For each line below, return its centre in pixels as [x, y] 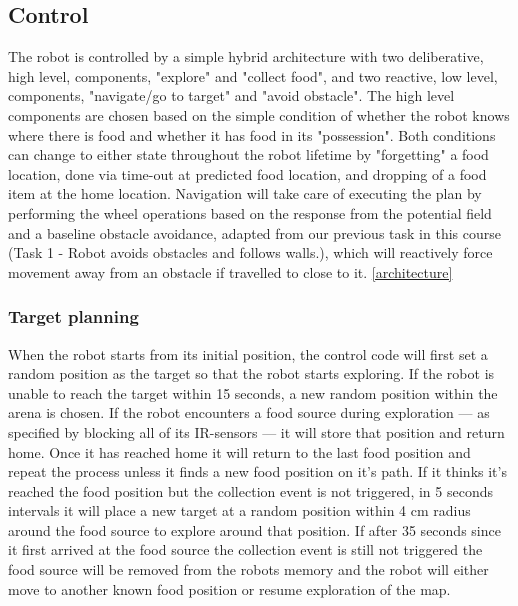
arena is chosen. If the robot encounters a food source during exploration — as [249, 412]
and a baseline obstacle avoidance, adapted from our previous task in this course [254, 232]
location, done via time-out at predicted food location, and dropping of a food [247, 173]
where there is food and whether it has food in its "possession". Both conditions [252, 134]
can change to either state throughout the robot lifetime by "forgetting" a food [248, 154]
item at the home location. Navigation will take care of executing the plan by [245, 193]
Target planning [73, 316]
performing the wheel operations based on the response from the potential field [250, 212]
